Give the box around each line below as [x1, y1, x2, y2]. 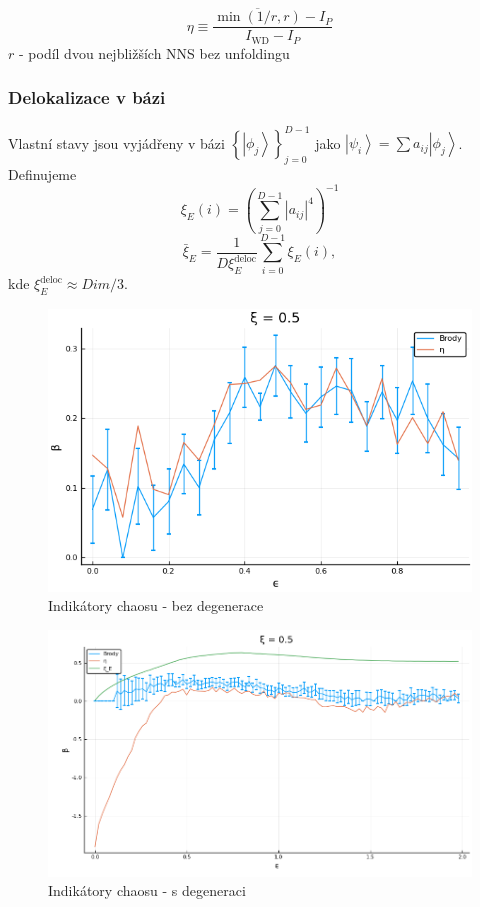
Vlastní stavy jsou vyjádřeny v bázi [8, 132, 225, 153]
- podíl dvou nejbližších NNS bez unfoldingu [18, 42, 290, 63]
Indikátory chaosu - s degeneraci [48, 880, 246, 901]
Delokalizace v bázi [8, 85, 166, 110]
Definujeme [8, 163, 77, 184]
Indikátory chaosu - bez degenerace [48, 595, 264, 616]
